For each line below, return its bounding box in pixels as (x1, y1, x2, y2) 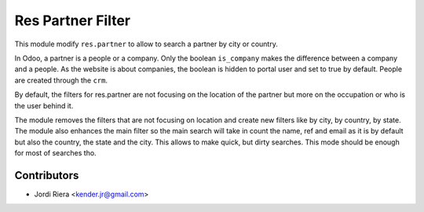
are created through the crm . (14, 75, 108, 85)
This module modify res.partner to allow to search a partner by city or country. (14, 39, 278, 49)
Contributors (14, 169, 79, 182)
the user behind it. (14, 101, 74, 110)
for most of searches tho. (14, 148, 97, 158)
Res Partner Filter (14, 12, 131, 29)
